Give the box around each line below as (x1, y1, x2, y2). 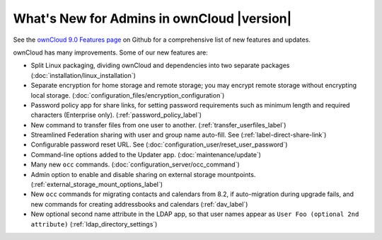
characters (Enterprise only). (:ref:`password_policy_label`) (30, 110, 202, 120)
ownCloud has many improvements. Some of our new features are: (13, 48, 208, 57)
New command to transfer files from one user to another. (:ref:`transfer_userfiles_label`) (30, 120, 286, 129)
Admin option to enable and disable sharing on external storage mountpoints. (30, 170, 256, 178)
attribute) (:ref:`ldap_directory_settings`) (30, 219, 158, 228)
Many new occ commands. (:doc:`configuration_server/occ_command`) (30, 160, 240, 169)
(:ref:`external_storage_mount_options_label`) (30, 181, 163, 189)
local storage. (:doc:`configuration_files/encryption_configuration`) (30, 91, 225, 99)
